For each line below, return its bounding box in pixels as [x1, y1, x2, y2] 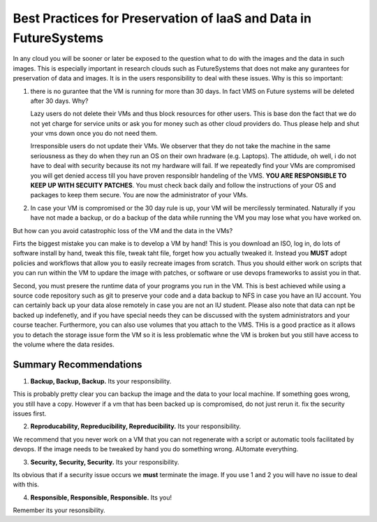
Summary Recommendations [13, 358, 142, 370]
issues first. [13, 409, 47, 418]
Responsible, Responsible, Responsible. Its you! [30, 493, 172, 502]
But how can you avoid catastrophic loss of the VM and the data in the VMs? [13, 226, 233, 234]
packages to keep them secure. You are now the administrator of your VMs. [30, 191, 248, 199]
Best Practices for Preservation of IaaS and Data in [13, 10, 312, 26]
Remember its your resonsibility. [13, 506, 106, 514]
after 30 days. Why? [30, 97, 89, 105]
